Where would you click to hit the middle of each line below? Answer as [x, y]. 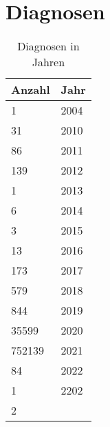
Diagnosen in [48, 46]
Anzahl [31, 90]
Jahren [48, 62]
